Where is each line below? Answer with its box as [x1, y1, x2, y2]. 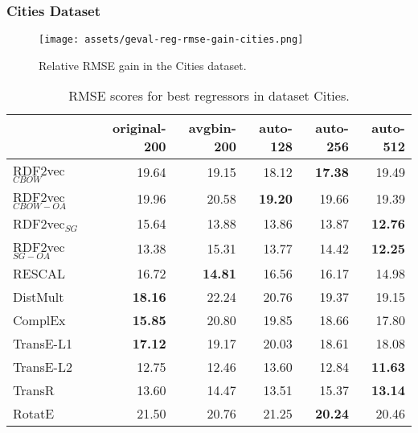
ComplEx [13, 311, 66, 330]
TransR [13, 381, 55, 400]
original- [112, 118, 166, 138]
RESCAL [13, 264, 66, 283]
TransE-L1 [13, 334, 72, 353]
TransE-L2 [13, 357, 72, 377]
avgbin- [188, 118, 236, 138]
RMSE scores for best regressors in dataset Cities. [68, 86, 350, 105]
